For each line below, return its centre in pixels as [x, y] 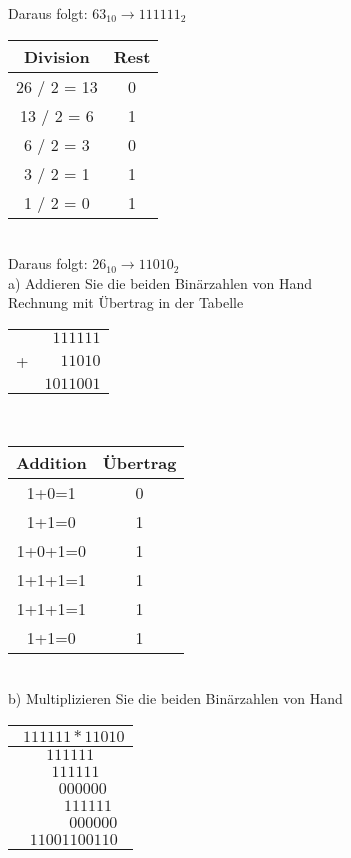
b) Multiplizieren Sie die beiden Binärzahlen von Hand [175, 698]
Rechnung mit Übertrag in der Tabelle [126, 302]
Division [56, 56]
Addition [51, 462]
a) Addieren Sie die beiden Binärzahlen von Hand [160, 282]
